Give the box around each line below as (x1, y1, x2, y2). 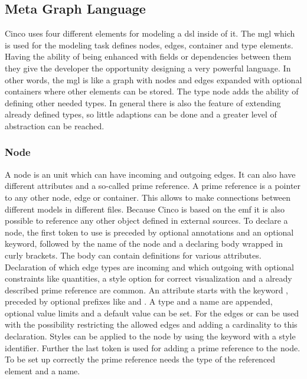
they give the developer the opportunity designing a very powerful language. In (5, 61, 291, 74)
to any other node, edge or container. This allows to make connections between (5, 191, 291, 203)
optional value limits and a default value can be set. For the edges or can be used (5, 306, 299, 319)
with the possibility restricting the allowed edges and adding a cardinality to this (5, 318, 298, 331)
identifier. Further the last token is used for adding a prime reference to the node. (5, 341, 301, 354)
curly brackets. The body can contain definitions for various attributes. (5, 249, 262, 261)
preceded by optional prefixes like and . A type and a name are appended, (5, 295, 273, 308)
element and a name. (5, 364, 80, 377)
